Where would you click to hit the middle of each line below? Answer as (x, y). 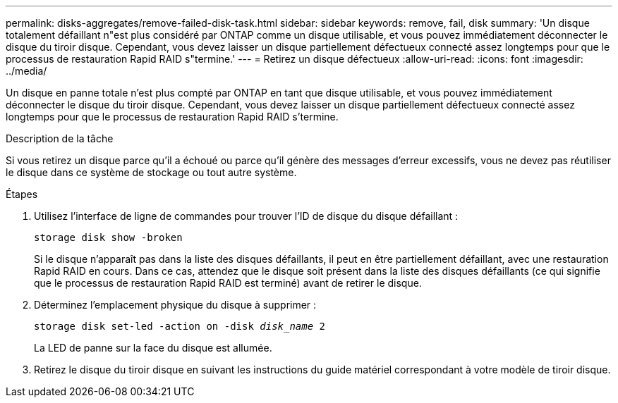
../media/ (26, 71)
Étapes (22, 194)
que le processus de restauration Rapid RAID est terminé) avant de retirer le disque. (228, 283)
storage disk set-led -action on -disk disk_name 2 (180, 326)
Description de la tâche (60, 138)
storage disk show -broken (108, 237)
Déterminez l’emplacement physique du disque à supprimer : (175, 305)
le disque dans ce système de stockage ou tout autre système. (151, 172)
